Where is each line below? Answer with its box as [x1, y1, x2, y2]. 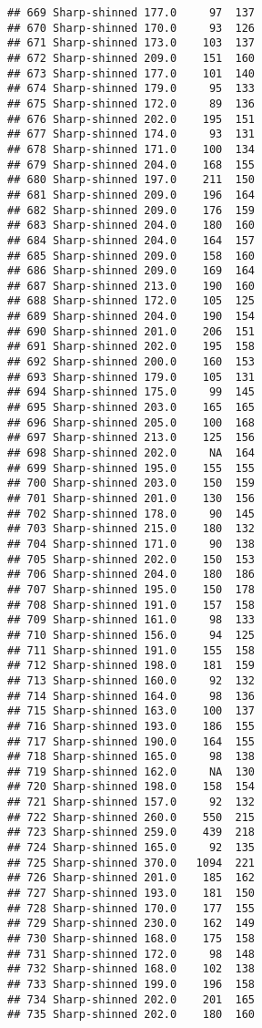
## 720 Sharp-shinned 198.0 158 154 [7, 780, 256, 794]
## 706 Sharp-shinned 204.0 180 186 [7, 568, 256, 581]
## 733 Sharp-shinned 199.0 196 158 [7, 978, 256, 991]
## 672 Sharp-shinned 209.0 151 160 [7, 51, 256, 65]
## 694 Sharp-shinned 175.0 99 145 [7, 385, 256, 399]
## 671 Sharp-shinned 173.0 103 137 [7, 36, 256, 50]
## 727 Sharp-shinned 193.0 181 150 [7, 887, 256, 900]
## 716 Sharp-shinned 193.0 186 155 [7, 719, 256, 733]
